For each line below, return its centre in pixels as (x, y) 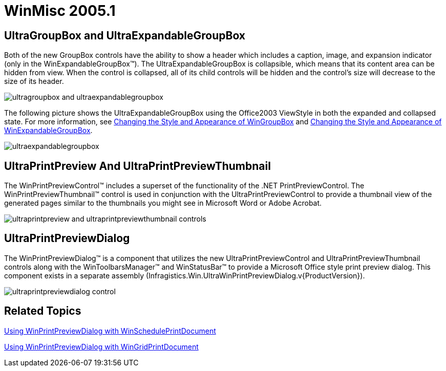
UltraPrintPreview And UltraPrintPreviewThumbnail (137, 166)
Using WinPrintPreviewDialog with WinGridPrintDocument (101, 346)
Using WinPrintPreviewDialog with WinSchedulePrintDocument (110, 331)
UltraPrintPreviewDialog (67, 238)
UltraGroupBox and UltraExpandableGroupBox (125, 35)
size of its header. (34, 81)
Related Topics (43, 311)
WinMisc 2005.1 (60, 11)
